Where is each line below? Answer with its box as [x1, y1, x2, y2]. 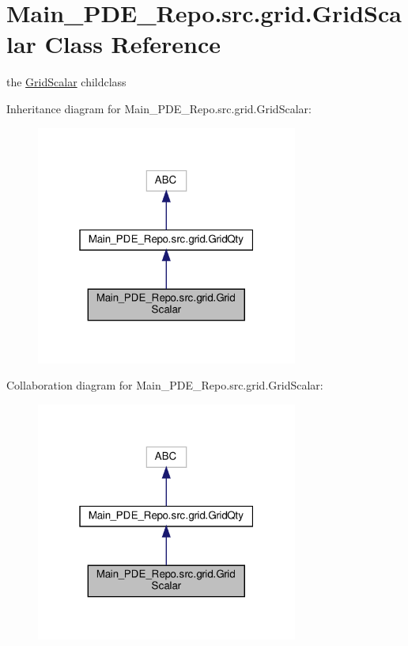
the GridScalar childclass [6, 74, 127, 90]
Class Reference [44, 28, 221, 60]
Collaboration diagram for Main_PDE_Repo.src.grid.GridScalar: [6, 377, 323, 393]
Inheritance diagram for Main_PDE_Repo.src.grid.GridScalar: [6, 100, 312, 116]
